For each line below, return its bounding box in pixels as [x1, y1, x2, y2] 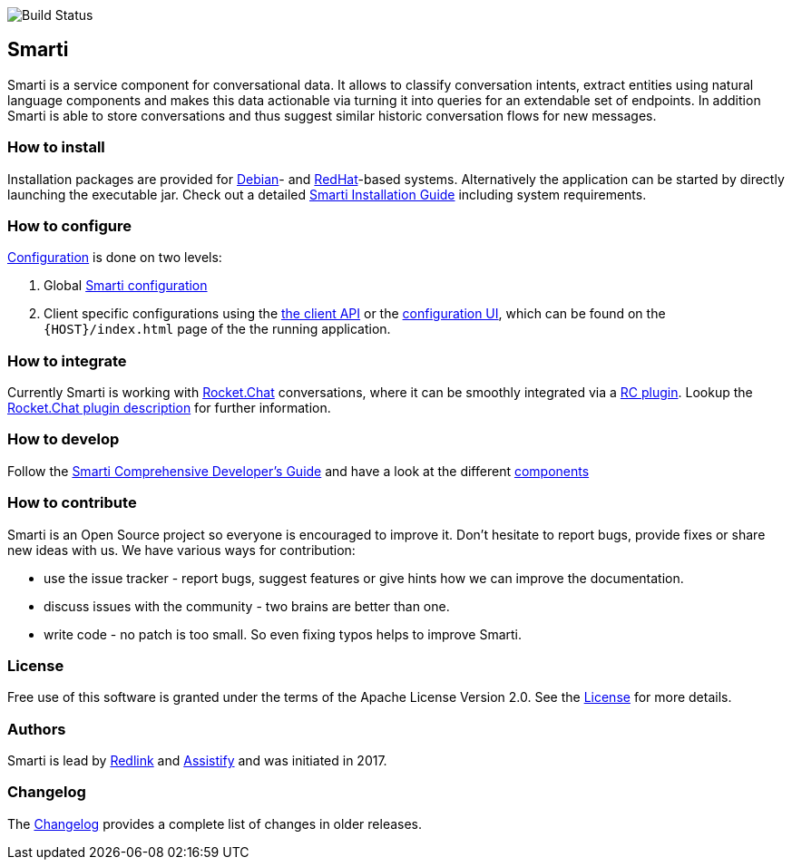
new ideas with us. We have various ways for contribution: [7, 541, 356, 558]
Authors [7, 719, 66, 738]
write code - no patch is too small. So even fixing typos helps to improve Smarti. [44, 626, 522, 642]
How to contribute [7, 493, 137, 512]
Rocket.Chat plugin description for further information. [7, 400, 331, 416]
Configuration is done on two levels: [7, 249, 222, 266]
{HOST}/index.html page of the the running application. [44, 321, 391, 337]
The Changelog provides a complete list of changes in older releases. [7, 815, 423, 832]
